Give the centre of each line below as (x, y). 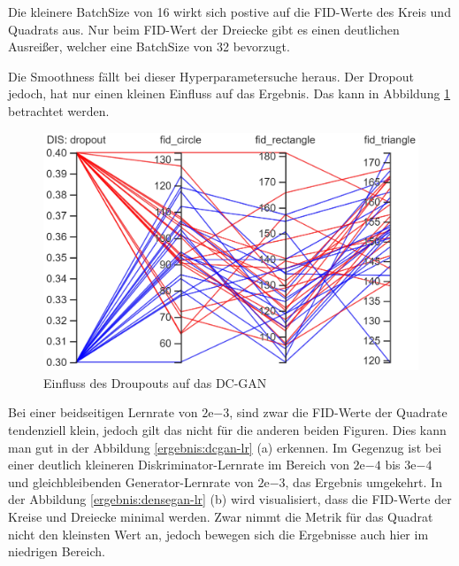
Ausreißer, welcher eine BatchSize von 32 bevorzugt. (149, 47)
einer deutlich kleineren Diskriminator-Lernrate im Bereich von (179, 465)
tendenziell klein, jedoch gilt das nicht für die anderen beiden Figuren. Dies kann (227, 430)
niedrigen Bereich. (57, 551)
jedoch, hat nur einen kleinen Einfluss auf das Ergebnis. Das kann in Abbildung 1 (229, 93)
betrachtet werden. (59, 110)
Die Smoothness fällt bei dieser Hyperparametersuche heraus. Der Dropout (211, 76)
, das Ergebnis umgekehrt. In (363, 481)
